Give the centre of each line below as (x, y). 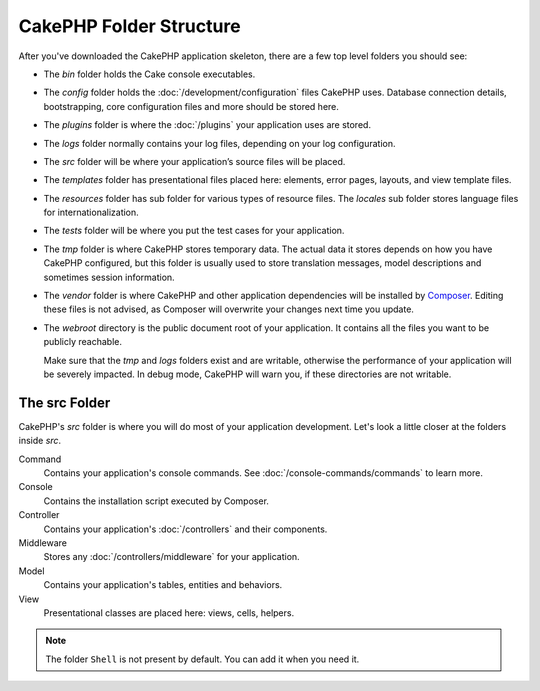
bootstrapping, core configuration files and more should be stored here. (191, 106)
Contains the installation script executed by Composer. (156, 501)
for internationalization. (91, 212)
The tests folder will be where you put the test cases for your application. (194, 231)
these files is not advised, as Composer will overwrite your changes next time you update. (229, 309)
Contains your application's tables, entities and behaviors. (163, 585)
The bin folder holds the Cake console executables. (149, 74)
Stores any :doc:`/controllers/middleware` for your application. (171, 557)
